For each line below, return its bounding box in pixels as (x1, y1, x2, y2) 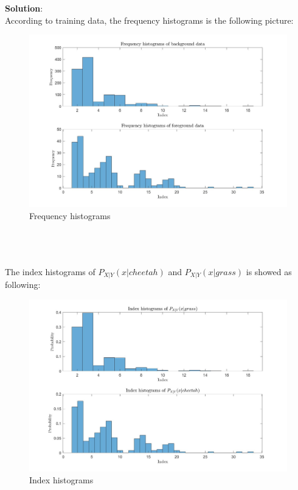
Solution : (5, 2, 43, 14)
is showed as (246, 265, 292, 278)
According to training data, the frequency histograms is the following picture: (5, 13, 294, 26)
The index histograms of (5, 265, 95, 278)
